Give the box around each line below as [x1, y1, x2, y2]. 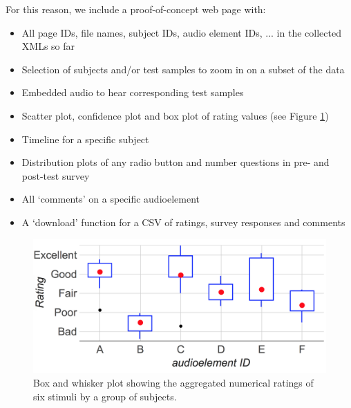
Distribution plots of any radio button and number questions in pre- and [21, 155, 330, 169]
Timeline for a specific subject [21, 131, 149, 146]
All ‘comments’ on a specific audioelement [21, 192, 200, 206]
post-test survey [21, 168, 90, 183]
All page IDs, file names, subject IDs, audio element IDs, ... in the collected [21, 25, 341, 39]
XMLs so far [21, 39, 75, 53]
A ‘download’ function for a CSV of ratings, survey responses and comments [21, 214, 345, 229]
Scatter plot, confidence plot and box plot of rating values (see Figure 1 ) [21, 108, 329, 122]
